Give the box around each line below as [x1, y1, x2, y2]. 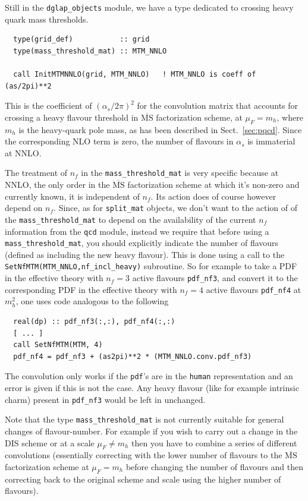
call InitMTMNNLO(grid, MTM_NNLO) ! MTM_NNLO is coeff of [13, 70, 256, 79]
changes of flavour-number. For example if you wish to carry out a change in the [5, 424, 298, 437]
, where [276, 111, 303, 123]
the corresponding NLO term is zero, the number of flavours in [5, 135, 234, 147]
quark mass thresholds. [5, 12, 89, 25]
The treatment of [5, 166, 68, 179]
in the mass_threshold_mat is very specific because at [81, 166, 279, 179]
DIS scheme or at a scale [5, 436, 95, 449]
